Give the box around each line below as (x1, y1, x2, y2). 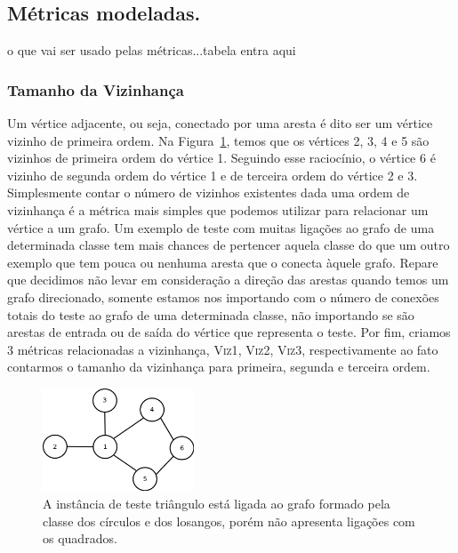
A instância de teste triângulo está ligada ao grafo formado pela (43, 493, 390, 512)
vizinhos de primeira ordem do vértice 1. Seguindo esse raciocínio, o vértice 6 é (7, 148, 436, 167)
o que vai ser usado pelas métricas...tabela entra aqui (7, 41, 296, 60)
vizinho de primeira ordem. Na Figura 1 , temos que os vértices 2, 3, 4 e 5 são (7, 131, 430, 149)
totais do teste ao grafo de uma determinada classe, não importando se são (7, 305, 414, 324)
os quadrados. (43, 529, 117, 548)
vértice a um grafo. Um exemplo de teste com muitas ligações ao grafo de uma (7, 218, 435, 236)
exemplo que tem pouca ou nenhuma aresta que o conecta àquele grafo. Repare (7, 252, 438, 271)
